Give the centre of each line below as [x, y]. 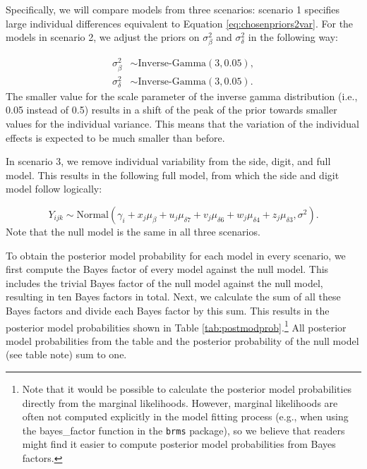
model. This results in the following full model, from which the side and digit [173, 175]
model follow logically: [54, 189]
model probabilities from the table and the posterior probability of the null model [182, 340]
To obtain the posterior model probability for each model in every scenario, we [176, 255]
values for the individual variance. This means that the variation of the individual [182, 124]
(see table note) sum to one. [66, 354]
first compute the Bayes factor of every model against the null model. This [167, 269]
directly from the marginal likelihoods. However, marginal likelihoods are [180, 402]
